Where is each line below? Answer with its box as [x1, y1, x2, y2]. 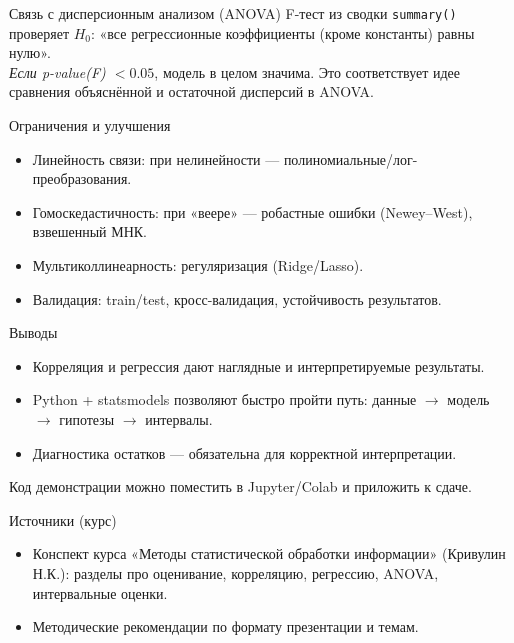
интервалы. [145, 408, 213, 429]
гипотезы [59, 408, 115, 429]
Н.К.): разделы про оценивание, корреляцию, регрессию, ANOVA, [32, 562, 439, 583]
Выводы [9, 322, 58, 343]
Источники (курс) [9, 509, 117, 530]
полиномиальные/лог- [283, 148, 418, 169]
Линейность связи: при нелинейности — [32, 148, 280, 169]
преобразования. [32, 168, 132, 189]
